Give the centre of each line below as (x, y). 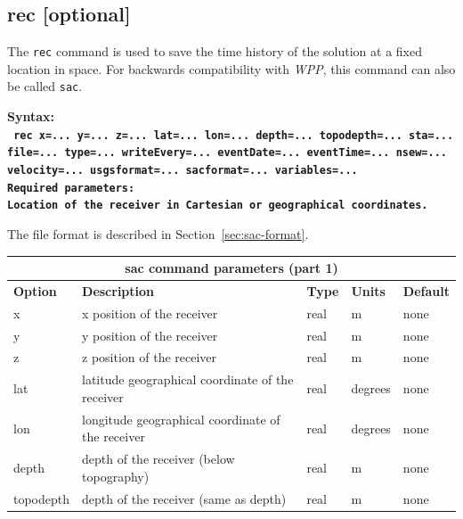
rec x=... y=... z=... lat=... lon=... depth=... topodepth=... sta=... (234, 135)
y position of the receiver (150, 335)
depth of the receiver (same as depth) (184, 498)
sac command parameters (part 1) (231, 268)
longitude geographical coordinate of (181, 419)
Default (426, 290)
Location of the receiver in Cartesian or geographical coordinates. (218, 206)
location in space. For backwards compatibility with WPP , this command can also (231, 68)
